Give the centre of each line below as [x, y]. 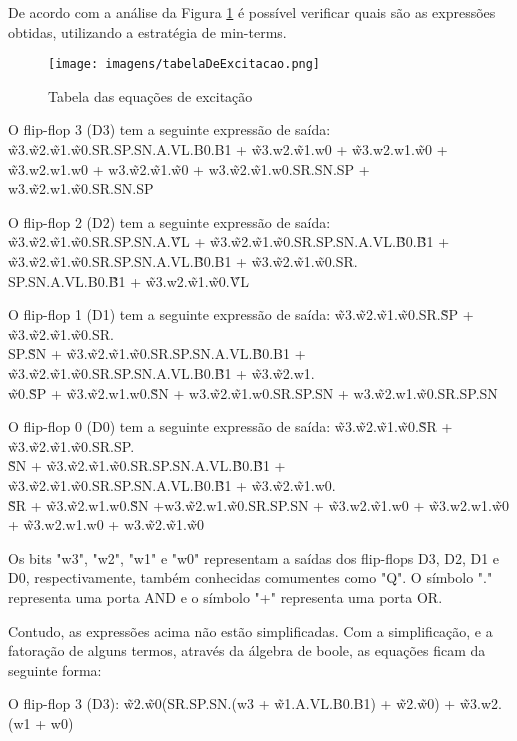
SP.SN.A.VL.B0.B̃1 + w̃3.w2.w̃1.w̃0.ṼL [128, 280]
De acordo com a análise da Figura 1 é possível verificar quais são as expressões [252, 12]
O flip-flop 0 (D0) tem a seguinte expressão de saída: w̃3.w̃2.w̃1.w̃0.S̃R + [230, 426]
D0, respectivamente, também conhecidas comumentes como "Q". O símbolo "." [250, 577]
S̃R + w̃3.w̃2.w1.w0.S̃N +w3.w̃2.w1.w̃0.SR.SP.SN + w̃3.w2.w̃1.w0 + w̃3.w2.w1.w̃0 [259, 504]
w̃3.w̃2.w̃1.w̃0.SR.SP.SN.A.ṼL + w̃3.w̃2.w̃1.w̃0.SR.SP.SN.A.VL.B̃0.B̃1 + [229, 241]
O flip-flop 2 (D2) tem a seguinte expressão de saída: [169, 221]
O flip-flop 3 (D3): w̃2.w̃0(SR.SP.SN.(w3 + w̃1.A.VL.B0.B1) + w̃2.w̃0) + [232, 703]
